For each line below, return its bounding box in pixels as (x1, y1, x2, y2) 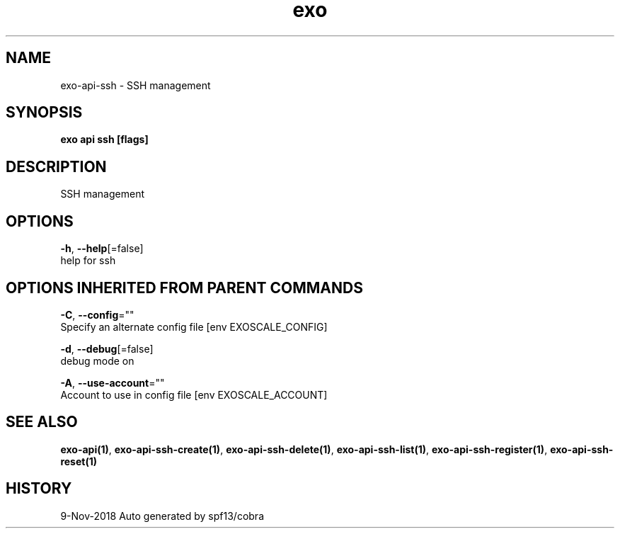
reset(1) (60, 455, 97, 467)
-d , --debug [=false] (60, 342, 154, 355)
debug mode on (60, 354, 134, 367)
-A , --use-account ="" (60, 376, 165, 389)
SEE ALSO (6, 413, 78, 431)
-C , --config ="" (60, 308, 134, 321)
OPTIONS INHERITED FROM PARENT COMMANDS (6, 278, 363, 297)
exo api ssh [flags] (60, 133, 149, 146)
